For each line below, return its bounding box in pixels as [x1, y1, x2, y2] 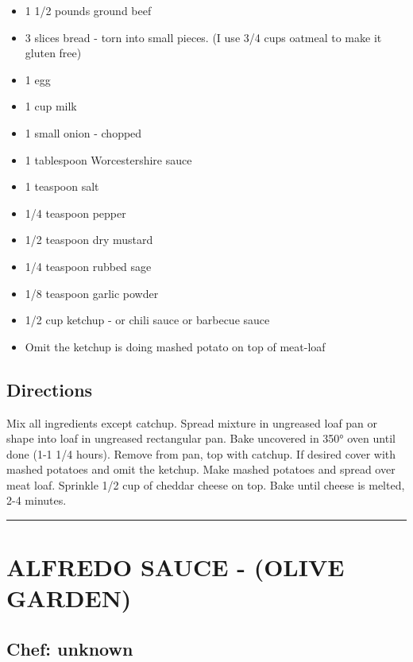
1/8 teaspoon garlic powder [25, 285, 159, 301]
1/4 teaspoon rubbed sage [25, 257, 152, 274]
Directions [6, 377, 93, 401]
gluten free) [25, 45, 82, 61]
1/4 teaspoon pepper [25, 204, 126, 221]
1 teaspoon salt [25, 178, 99, 195]
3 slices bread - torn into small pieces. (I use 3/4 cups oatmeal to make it [25, 29, 382, 45]
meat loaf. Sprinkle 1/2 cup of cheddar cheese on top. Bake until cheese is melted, [6, 476, 405, 493]
